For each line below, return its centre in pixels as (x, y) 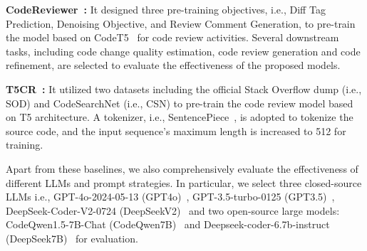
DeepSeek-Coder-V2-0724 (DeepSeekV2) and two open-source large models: (173, 210)
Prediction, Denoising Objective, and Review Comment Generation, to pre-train (181, 23)
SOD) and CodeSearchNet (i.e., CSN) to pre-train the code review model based (180, 103)
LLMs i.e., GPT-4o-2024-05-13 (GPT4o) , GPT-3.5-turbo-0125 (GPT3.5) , (170, 197)
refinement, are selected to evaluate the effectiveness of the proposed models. (173, 65)
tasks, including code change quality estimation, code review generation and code (183, 51)
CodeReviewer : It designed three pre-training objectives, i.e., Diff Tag (166, 9)
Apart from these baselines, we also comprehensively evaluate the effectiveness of (182, 168)
